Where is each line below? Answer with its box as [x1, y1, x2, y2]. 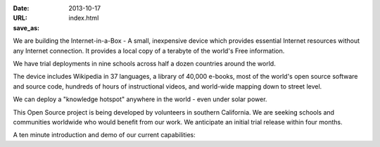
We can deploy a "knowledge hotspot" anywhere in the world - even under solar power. [13, 95, 267, 103]
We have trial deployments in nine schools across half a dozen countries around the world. [13, 59, 276, 68]
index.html [68, 14, 99, 23]
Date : [13, 4, 30, 12]
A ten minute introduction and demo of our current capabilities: [13, 131, 196, 139]
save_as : [13, 23, 40, 32]
